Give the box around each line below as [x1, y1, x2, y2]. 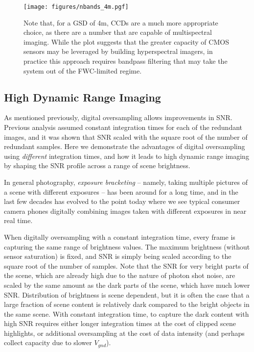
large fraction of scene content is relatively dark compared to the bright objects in [4, 299, 250, 309]
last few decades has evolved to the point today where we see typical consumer [4, 196, 240, 206]
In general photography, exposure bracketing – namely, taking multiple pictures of [4, 176, 248, 187]
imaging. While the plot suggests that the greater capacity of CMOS [23, 36, 229, 47]
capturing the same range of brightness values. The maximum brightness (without [4, 241, 250, 251]
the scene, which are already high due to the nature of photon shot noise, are [4, 270, 235, 280]
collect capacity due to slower [4, 337, 92, 348]
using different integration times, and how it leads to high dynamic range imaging [4, 151, 249, 161]
